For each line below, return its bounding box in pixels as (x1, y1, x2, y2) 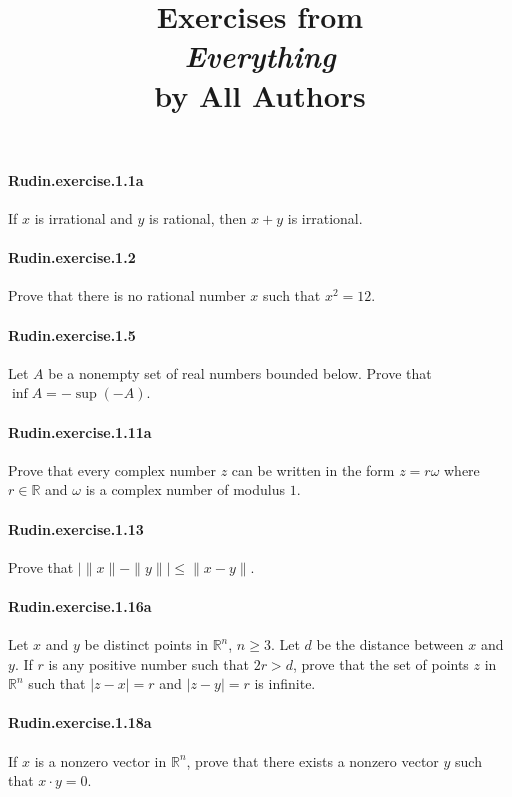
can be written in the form (231, 459, 395, 480)
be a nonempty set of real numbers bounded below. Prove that (48, 362, 432, 383)
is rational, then (149, 207, 247, 228)
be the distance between (316, 634, 464, 655)
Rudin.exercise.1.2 (8, 247, 136, 268)
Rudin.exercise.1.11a (8, 421, 152, 442)
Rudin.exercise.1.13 (8, 518, 144, 539)
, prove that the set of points (292, 653, 469, 674)
